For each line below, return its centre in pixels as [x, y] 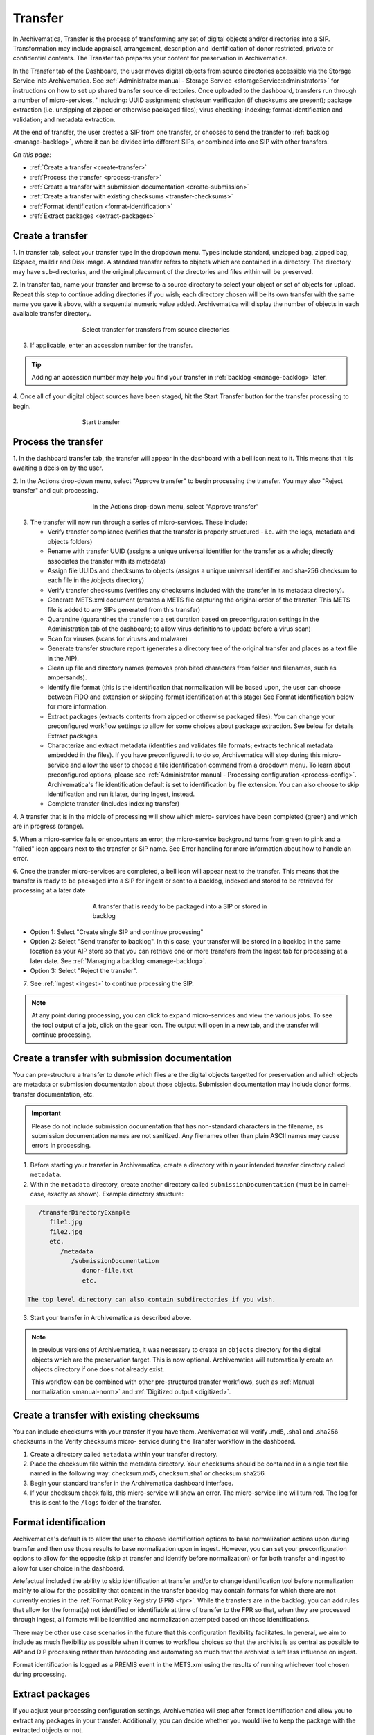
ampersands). [67, 677]
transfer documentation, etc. [54, 1094]
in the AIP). [63, 658]
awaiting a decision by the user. [58, 468]
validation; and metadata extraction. [64, 119]
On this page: [32, 154]
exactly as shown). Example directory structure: [115, 1194]
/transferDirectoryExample [84, 1212]
